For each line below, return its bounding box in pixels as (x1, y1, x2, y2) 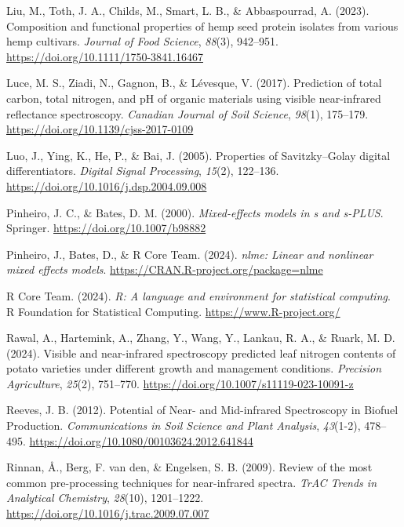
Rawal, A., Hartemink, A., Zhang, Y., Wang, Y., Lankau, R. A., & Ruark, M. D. (6, 329, 395, 346)
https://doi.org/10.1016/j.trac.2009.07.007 (6, 505, 209, 522)
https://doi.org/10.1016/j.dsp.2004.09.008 (6, 177, 207, 194)
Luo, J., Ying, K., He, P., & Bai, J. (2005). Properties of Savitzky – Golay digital (6, 147, 391, 163)
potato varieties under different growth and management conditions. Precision (6, 360, 382, 376)
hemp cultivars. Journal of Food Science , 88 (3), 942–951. (6, 33, 278, 49)
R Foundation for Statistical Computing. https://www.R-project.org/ (6, 303, 340, 319)
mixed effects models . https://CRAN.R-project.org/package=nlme (6, 261, 323, 278)
